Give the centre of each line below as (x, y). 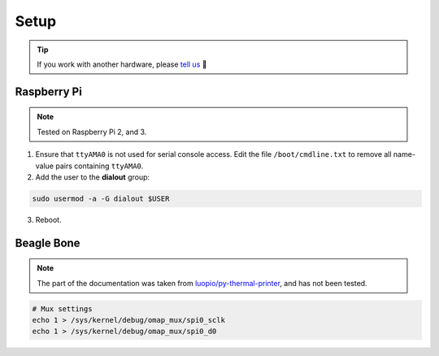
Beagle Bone (48, 243)
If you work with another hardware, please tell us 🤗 (122, 64)
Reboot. (48, 219)
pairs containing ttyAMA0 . (100, 166)
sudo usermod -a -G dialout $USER (101, 198)
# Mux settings (62, 308)
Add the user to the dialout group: (93, 177)
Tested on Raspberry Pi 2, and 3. (92, 132)
